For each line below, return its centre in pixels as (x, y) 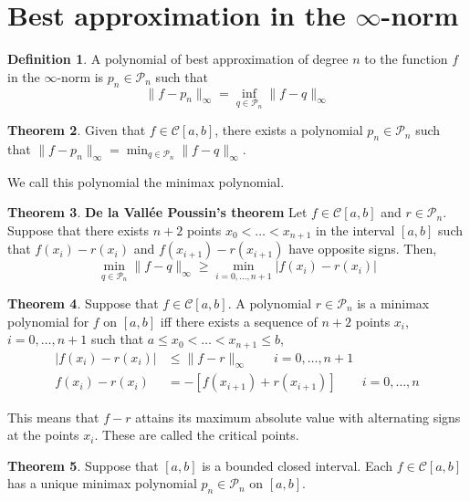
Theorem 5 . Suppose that (83, 465)
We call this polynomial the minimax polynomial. (146, 181)
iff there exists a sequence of (239, 321)
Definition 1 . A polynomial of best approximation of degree (178, 59)
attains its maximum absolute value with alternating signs (298, 417)
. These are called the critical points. (197, 435)
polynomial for (48, 321)
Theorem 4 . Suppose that (83, 303)
